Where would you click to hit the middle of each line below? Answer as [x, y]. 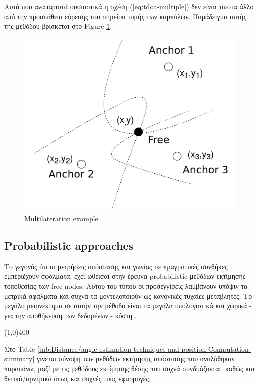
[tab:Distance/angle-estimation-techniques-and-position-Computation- [144, 348]
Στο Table [20, 348]
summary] [20, 358]
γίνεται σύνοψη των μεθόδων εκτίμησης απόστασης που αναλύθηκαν [136, 358]
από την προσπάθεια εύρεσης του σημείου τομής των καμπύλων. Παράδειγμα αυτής [125, 16]
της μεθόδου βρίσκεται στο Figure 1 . [58, 26]
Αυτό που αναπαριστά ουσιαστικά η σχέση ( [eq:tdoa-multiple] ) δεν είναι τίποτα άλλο [129, 6]
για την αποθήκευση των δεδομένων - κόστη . [71, 315]
